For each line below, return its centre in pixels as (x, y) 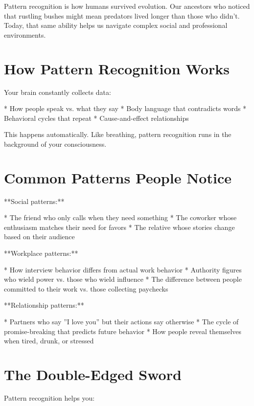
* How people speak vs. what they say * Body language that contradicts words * (125, 108)
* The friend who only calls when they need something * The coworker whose (120, 217)
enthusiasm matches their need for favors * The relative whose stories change (119, 227)
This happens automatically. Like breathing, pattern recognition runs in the (118, 134)
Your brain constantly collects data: (58, 92)
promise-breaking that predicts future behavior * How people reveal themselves (123, 331)
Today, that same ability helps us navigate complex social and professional (116, 25)
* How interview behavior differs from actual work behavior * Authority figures (123, 269)
